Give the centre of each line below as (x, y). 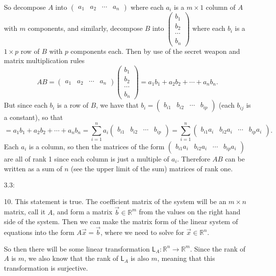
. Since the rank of (218, 248)
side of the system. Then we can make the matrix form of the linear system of (121, 221)
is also (140, 258)
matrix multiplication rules (44, 60)
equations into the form (39, 232)
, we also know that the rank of (71, 258)
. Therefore (194, 159)
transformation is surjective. (46, 267)
